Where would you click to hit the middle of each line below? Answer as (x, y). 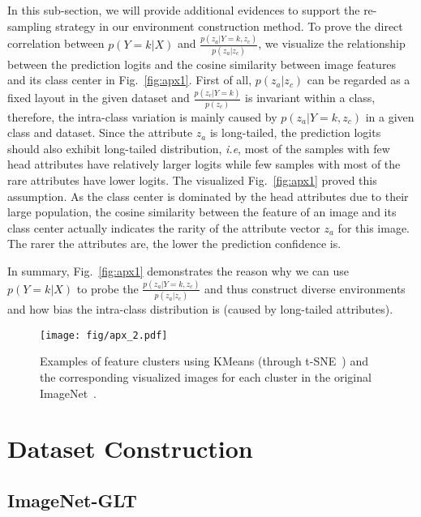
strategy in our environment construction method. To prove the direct (229, 26)
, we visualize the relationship (332, 43)
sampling (30, 26)
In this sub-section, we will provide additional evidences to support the (184, 10)
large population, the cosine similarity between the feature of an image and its (202, 212)
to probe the (107, 288)
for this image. (374, 227)
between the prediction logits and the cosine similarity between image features (202, 64)
